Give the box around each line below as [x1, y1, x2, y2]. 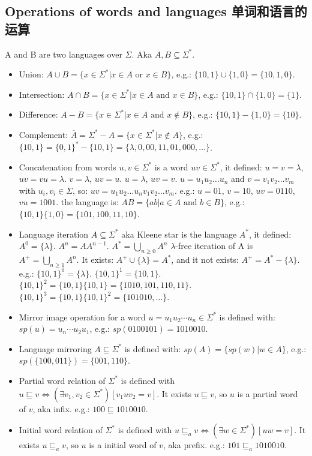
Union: [19, 68, 44, 80]
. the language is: [56, 196, 119, 208]
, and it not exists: [171, 253, 239, 266]
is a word [154, 160, 188, 173]
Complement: [19, 128, 68, 140]
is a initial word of [89, 439, 157, 451]
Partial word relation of [19, 374, 106, 386]
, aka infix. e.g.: [32, 402, 90, 415]
